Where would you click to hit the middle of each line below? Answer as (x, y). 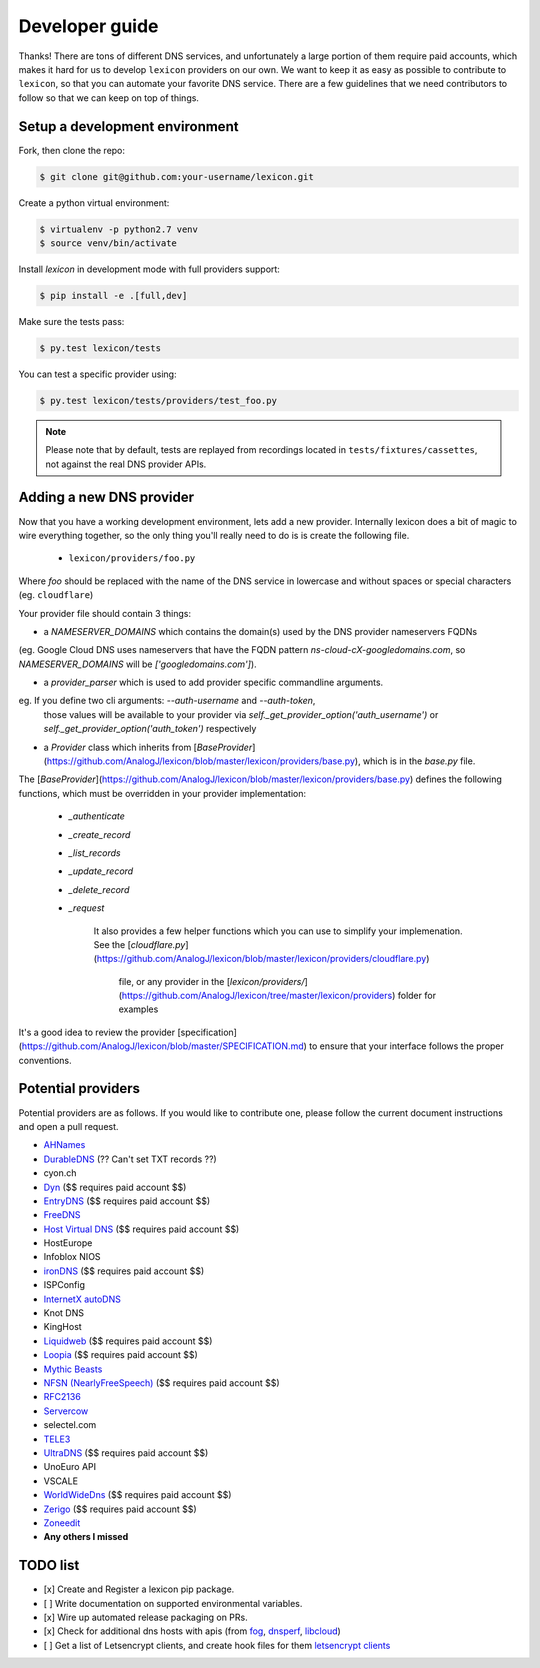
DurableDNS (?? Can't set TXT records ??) (130, 1159)
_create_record (99, 834)
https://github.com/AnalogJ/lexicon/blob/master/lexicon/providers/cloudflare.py (261, 959)
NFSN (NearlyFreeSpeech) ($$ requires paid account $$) (161, 1382)
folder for (417, 996)
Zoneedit (62, 1522)
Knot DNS (64, 1313)
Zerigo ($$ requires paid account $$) (120, 1509)
